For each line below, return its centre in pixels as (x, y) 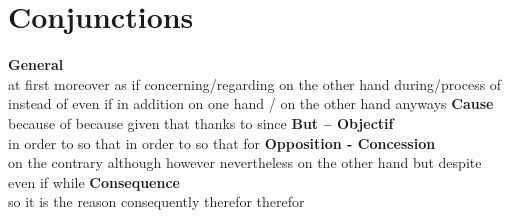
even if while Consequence (94, 181)
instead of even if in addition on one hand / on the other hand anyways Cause (251, 103)
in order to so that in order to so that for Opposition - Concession (222, 142)
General (36, 64)
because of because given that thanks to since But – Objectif (201, 122)
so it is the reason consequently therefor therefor (156, 201)
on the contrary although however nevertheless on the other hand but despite (245, 162)
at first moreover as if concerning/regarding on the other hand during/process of (255, 83)
